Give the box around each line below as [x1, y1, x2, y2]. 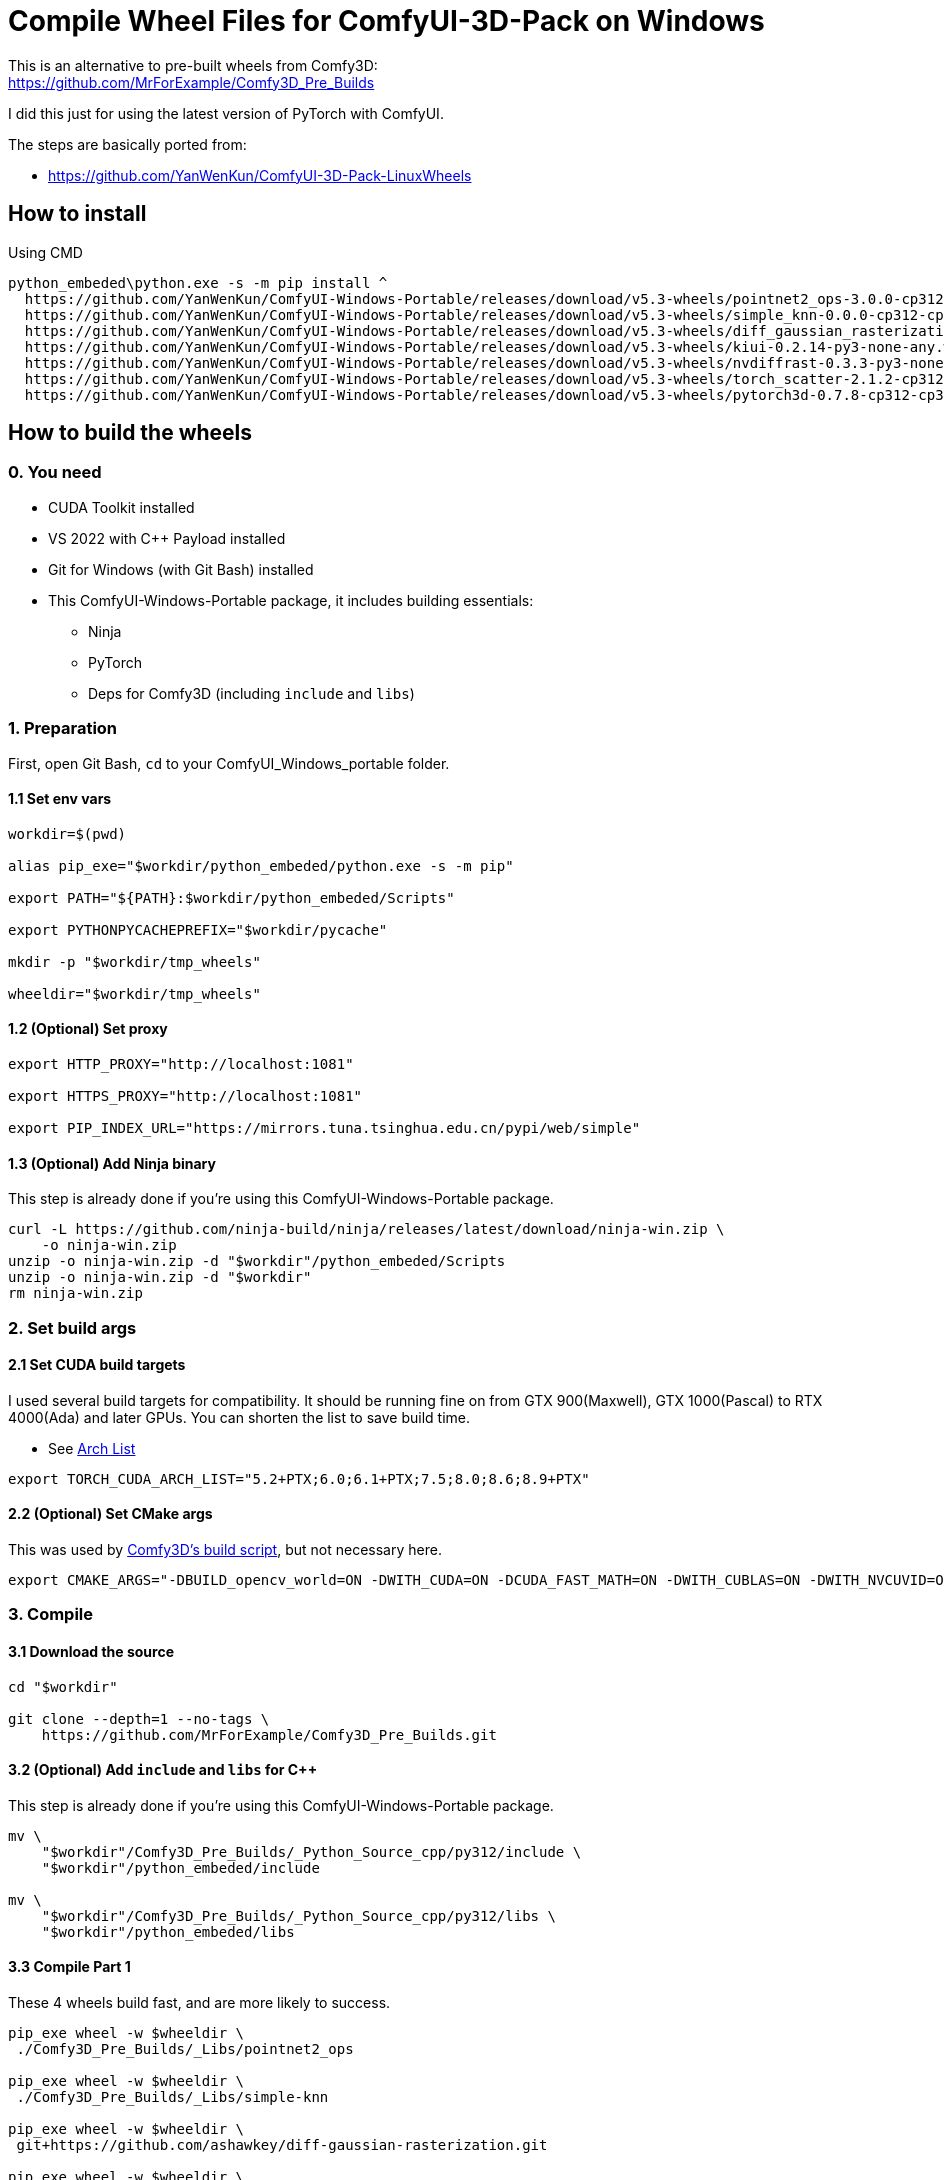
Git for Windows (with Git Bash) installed [48, 560, 314, 578]
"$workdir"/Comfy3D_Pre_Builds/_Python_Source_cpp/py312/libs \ [41, 1907, 556, 1924]
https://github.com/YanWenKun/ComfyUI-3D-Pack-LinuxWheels [48, 166, 472, 184]
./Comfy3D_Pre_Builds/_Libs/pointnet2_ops [16, 2041, 354, 2058]
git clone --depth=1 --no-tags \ [8, 1710, 270, 1727]
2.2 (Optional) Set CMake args [8, 1505, 213, 1523]
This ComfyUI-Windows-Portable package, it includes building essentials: [48, 591, 534, 609]
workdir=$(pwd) [8, 825, 127, 842]
